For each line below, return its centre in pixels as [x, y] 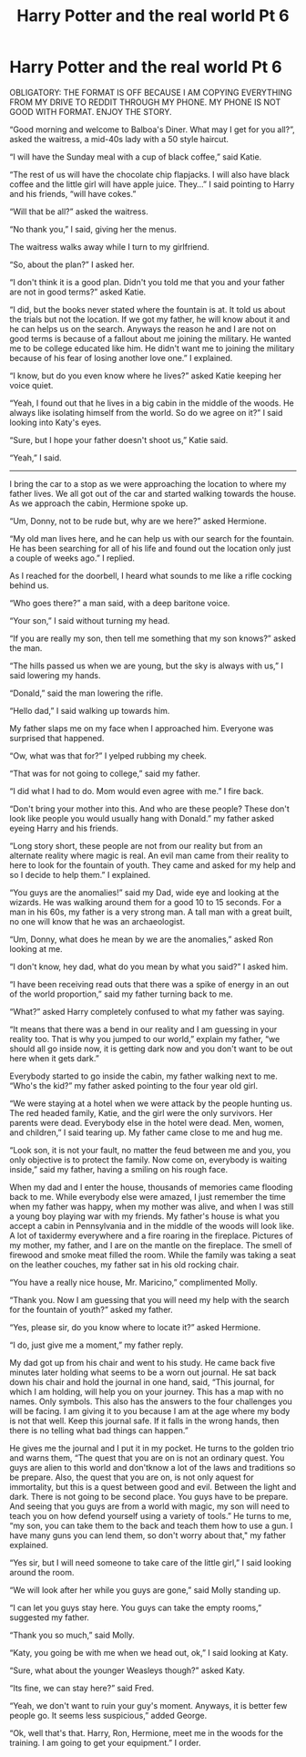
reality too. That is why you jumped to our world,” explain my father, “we [145, 1039]
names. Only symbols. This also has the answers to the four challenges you [151, 1401]
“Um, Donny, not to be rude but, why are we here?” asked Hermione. [138, 521]
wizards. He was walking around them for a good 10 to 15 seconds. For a [146, 902]
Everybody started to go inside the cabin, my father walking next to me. [143, 1076]
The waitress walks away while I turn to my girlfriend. [109, 246]
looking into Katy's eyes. [56, 422]
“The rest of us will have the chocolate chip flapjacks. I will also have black [149, 174]
